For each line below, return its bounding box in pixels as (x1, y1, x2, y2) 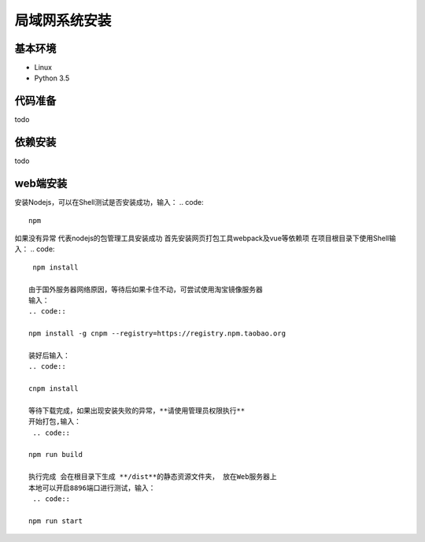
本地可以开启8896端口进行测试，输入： (28, 483, 156, 492)
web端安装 (14, 177, 68, 191)
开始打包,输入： (28, 418, 82, 426)
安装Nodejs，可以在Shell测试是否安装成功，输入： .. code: (14, 198, 204, 207)
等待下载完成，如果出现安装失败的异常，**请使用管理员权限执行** (28, 406, 246, 415)
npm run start (28, 516, 83, 525)
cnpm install (28, 384, 79, 393)
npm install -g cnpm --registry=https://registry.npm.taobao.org (28, 329, 286, 338)
